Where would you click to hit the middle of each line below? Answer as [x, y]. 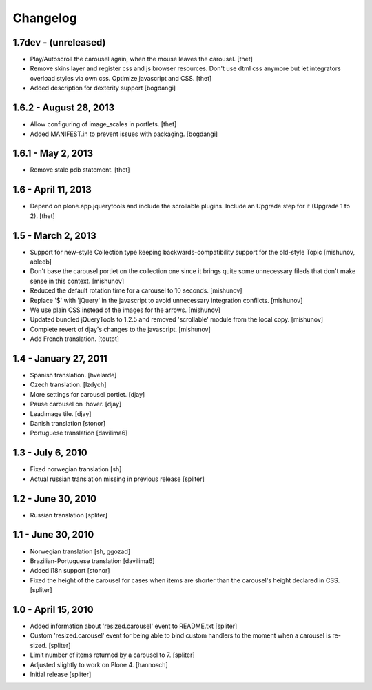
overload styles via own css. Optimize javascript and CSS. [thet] [121, 78]
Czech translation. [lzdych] [68, 385]
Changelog [45, 18]
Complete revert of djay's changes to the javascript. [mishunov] [121, 329]
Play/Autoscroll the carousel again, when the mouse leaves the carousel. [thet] [141, 59]
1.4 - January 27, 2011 [60, 358]
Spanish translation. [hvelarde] [73, 375]
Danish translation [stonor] [68, 424]
